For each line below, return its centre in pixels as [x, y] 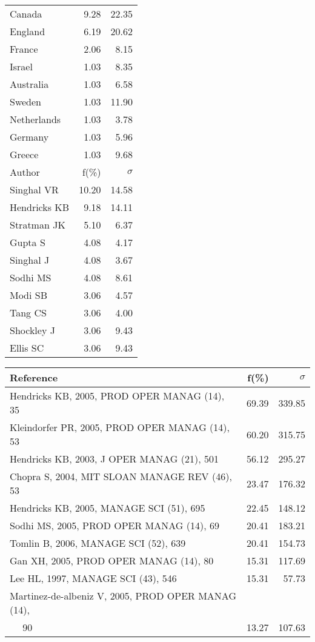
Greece [24, 154]
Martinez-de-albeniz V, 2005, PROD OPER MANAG [123, 596]
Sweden [26, 102]
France [24, 49]
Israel [21, 66]
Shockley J [32, 330]
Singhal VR [34, 189]
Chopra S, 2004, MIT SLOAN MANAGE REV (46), [121, 476]
